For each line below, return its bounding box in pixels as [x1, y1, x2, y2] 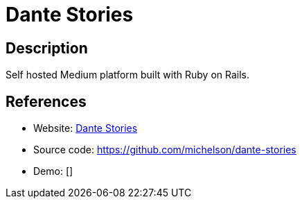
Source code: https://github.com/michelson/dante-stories [33, 144, 296, 156]
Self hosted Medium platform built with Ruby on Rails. [6, 69, 250, 81]
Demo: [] [33, 165, 73, 178]
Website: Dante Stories [33, 122, 138, 135]
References [6, 92, 87, 110]
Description [6, 39, 88, 57]
